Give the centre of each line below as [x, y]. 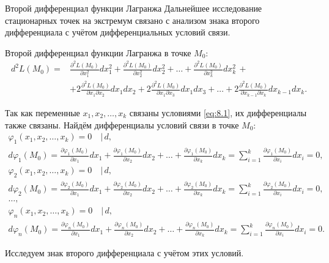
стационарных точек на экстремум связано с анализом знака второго [132, 20]
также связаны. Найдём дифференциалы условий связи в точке [122, 124]
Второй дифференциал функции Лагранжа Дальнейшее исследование [134, 8]
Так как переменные [43, 112]
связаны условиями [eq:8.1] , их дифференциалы [218, 112]
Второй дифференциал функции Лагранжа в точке [98, 52]
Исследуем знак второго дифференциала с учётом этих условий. [124, 253]
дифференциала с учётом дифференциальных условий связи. [118, 32]
